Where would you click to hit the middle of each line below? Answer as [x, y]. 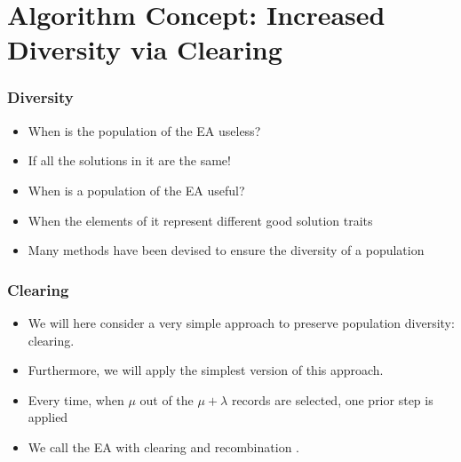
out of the [167, 399]
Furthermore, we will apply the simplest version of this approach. [206, 370]
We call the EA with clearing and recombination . [163, 446]
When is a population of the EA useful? [136, 190]
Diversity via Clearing [145, 49]
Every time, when [76, 399]
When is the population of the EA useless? [144, 130]
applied [48, 417]
